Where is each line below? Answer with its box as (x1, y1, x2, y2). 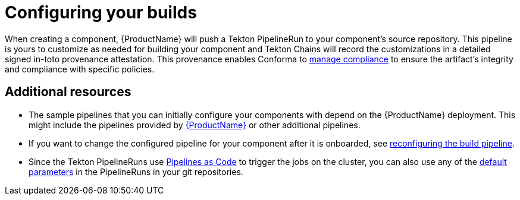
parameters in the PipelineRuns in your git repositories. (29, 166, 243, 177)
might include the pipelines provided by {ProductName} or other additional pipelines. (29, 119, 361, 130)
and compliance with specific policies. (5, 64, 155, 74)
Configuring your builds (5, 2, 197, 23)
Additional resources (5, 84, 131, 100)
